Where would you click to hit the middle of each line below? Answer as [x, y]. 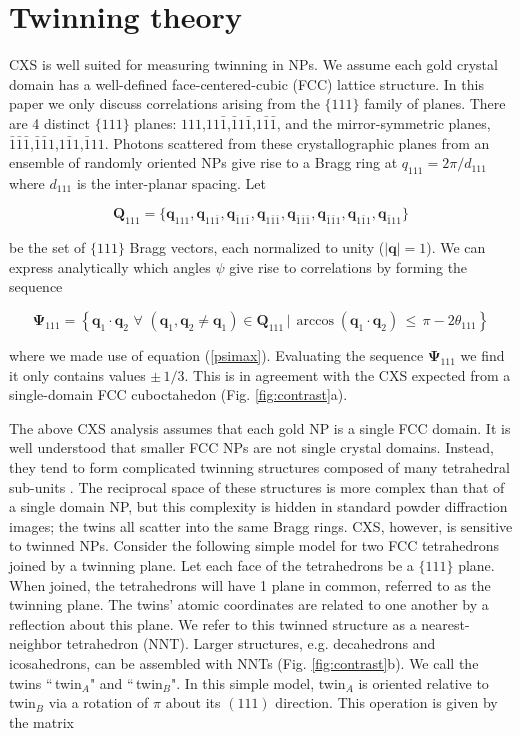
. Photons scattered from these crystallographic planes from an [297, 142]
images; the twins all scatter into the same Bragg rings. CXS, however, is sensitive [261, 525]
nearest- [445, 623]
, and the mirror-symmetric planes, [383, 122]
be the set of [47, 247]
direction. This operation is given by [386, 702]
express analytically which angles [110, 266]
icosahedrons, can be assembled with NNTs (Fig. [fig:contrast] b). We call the [244, 662]
